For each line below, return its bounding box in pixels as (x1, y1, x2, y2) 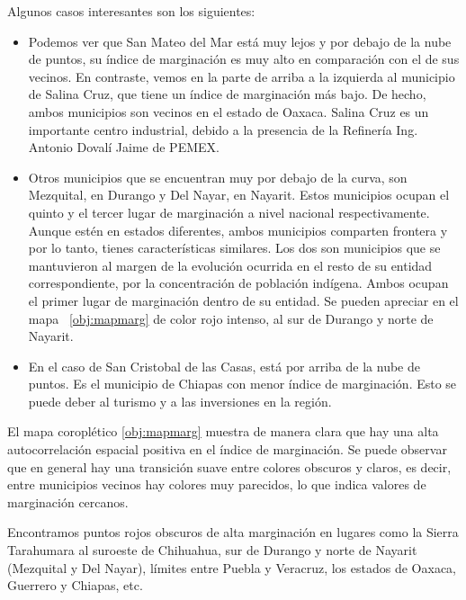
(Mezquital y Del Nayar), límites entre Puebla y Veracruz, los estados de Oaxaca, (7, 558, 456, 577)
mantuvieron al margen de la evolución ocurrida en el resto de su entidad (28, 255, 433, 274)
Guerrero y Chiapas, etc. (7, 576, 143, 595)
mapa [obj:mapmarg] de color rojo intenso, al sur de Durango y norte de (28, 309, 434, 327)
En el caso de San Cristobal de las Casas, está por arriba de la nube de (28, 356, 420, 375)
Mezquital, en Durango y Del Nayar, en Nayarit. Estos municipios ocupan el (28, 185, 450, 204)
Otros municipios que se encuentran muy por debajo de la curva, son (28, 167, 408, 186)
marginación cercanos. (7, 492, 129, 511)
